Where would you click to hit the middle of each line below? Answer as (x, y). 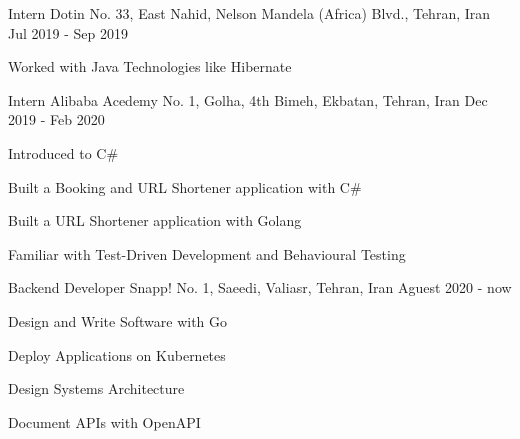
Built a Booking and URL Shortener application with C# (185, 186)
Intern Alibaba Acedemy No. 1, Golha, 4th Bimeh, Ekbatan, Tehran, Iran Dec (248, 99)
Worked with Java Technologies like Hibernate (150, 66)
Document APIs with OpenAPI (104, 421)
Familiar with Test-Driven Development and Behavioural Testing (207, 253)
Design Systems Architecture (96, 388)
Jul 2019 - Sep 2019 (68, 32)
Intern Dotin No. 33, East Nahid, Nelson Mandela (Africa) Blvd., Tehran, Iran (249, 13)
